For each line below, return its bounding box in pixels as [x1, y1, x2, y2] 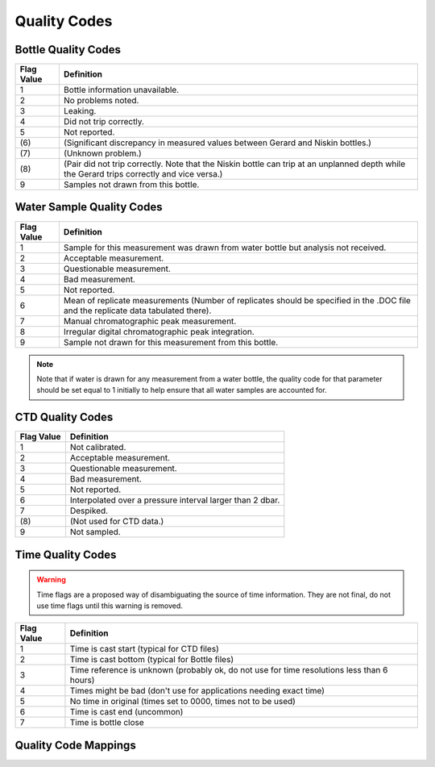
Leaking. [63, 106, 97, 117]
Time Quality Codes [14, 548, 117, 561]
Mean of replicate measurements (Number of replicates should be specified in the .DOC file [63, 294, 411, 306]
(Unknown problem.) [63, 148, 143, 159]
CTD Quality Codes [14, 411, 114, 424]
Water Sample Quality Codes [14, 200, 163, 214]
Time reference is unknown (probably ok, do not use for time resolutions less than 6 [69, 665, 388, 676]
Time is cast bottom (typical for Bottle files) [69, 654, 234, 665]
